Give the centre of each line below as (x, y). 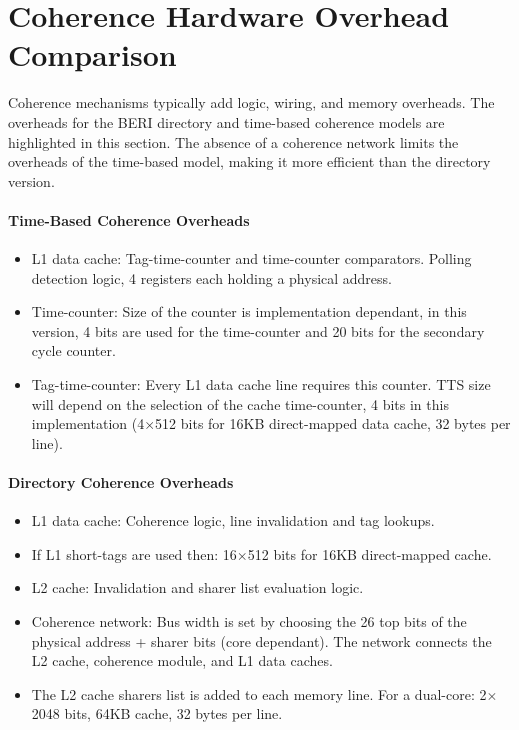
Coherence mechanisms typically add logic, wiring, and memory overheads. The (251, 102)
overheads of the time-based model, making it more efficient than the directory (249, 161)
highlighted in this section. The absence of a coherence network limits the (233, 141)
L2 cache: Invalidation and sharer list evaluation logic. (197, 587)
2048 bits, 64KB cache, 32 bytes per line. (157, 713)
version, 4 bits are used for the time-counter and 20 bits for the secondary (258, 330)
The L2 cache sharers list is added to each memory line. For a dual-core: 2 (259, 693)
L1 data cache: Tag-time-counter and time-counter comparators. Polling (251, 258)
